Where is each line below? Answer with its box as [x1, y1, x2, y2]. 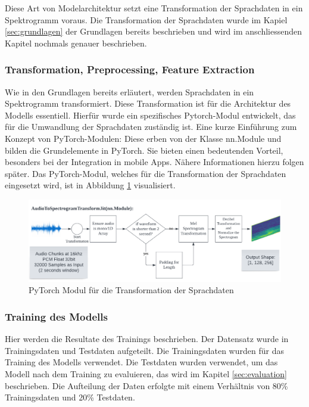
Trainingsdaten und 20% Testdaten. [5, 391, 135, 403]
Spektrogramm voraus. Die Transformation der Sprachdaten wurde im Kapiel [5, 13, 288, 26]
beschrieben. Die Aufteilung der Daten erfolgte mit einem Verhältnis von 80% [5, 379, 288, 392]
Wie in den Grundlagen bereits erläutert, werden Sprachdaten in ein [5, 85, 254, 98]
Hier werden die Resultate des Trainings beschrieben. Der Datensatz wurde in [5, 333, 289, 345]
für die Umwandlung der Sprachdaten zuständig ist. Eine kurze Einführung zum [5, 120, 297, 133]
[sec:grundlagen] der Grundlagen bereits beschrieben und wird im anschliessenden [5, 25, 302, 38]
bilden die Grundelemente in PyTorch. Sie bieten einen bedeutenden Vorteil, [5, 144, 283, 156]
